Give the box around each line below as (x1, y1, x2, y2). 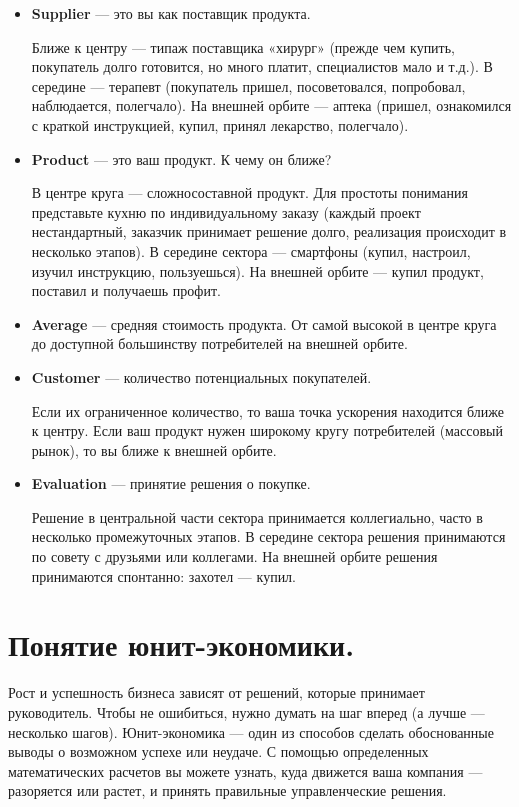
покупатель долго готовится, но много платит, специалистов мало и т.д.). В (31, 56, 493, 77)
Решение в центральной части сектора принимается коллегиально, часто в (31, 506, 483, 527)
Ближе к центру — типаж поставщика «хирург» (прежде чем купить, (31, 36, 456, 57)
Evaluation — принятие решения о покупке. (31, 473, 311, 494)
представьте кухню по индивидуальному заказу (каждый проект (31, 201, 421, 222)
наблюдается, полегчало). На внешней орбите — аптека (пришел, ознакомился (31, 95, 512, 116)
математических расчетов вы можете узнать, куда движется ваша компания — (8, 760, 483, 781)
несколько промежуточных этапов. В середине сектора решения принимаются (31, 526, 506, 547)
